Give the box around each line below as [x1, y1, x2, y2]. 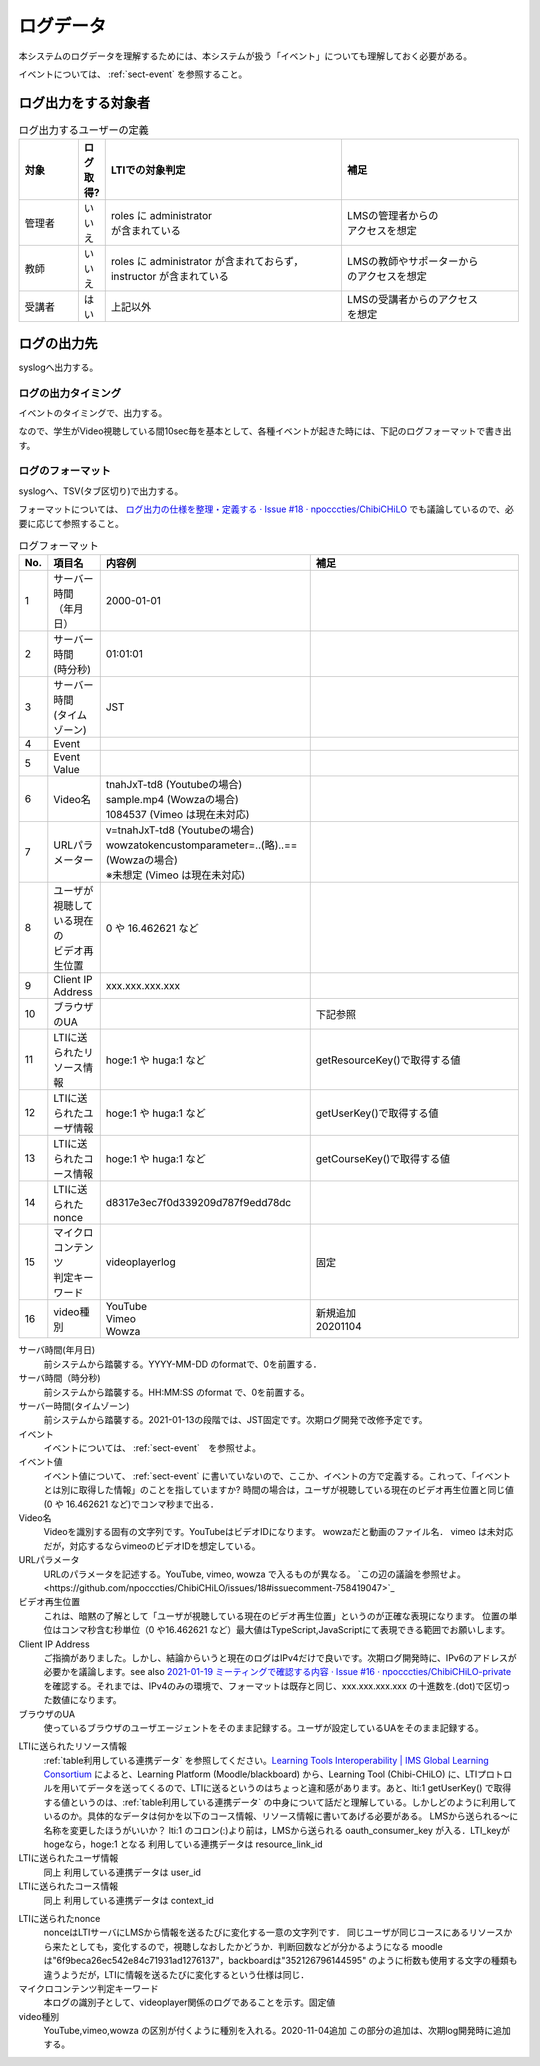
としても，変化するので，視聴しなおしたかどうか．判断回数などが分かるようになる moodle [69, 1940, 444, 1952]
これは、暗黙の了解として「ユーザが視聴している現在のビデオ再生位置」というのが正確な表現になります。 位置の [43, 1610, 509, 1622]
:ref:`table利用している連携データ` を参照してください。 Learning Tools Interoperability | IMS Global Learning [43, 1754, 489, 1766]
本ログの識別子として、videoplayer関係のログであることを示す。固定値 [43, 1996, 336, 2009]
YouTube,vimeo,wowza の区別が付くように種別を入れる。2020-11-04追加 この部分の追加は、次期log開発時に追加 [43, 2025, 512, 2037]
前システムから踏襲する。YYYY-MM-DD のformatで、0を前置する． [43, 1358, 322, 1370]
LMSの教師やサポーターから [346, 255, 479, 269]
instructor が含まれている [110, 270, 230, 284]
